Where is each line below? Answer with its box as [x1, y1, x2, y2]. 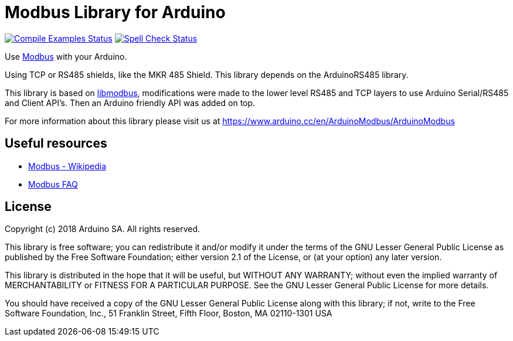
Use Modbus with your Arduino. [5, 51, 127, 62]
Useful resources [5, 136, 107, 151]
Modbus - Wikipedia [28, 161, 106, 171]
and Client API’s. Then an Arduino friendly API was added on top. [5, 97, 256, 108]
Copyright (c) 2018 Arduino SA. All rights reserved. [5, 224, 201, 234]
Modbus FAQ [28, 179, 78, 189]
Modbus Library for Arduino [5, 2, 226, 22]
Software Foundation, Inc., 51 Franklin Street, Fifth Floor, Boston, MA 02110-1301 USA [5, 308, 332, 319]
